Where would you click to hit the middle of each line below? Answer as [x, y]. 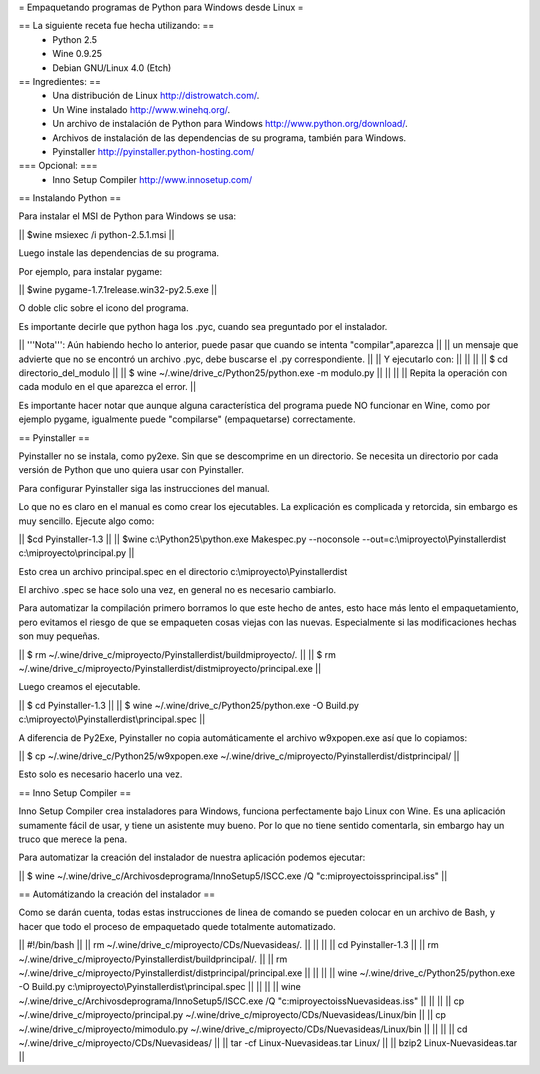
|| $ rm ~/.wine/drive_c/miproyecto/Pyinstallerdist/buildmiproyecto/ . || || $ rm [177, 654]
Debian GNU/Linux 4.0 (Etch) [112, 67]
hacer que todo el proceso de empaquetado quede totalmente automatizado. [177, 926]
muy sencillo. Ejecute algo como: [86, 521]
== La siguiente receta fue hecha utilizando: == [116, 26]
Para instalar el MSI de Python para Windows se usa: [127, 216]
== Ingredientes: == [60, 81]
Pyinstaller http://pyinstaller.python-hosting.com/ [153, 151]
